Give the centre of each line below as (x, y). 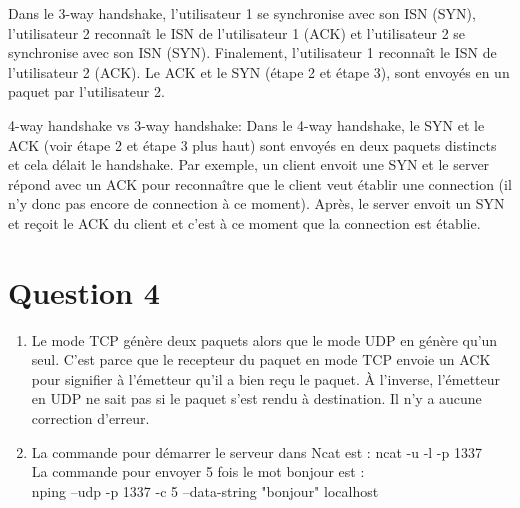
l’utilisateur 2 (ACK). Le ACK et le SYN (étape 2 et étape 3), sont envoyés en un (259, 71)
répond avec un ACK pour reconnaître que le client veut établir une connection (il (260, 183)
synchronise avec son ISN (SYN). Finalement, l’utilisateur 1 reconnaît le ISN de (252, 52)
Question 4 (84, 291)
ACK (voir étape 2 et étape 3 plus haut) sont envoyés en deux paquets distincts (252, 144)
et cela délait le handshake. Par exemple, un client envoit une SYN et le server (249, 164)
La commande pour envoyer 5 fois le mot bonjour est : (198, 471)
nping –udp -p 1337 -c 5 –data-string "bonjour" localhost (205, 490)
